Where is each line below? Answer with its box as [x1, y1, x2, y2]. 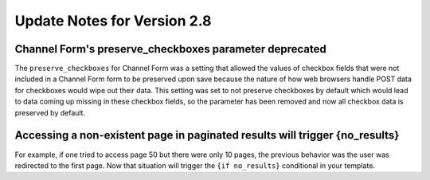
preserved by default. [14, 108, 86, 117]
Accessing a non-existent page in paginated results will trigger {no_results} [14, 128, 400, 143]
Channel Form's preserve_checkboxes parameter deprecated [14, 42, 326, 56]
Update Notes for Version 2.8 [14, 12, 212, 29]
